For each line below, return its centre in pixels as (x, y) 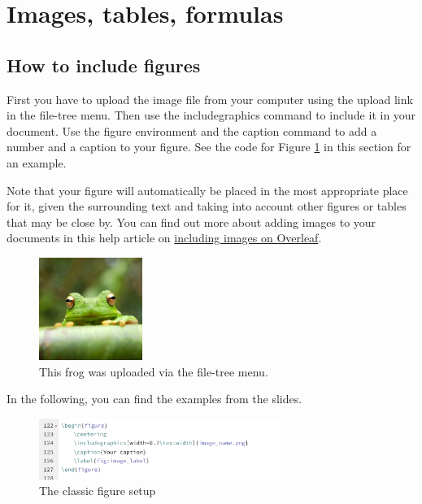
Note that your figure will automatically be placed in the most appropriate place (207, 190)
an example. (37, 162)
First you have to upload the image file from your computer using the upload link (210, 99)
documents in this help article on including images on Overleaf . (164, 238)
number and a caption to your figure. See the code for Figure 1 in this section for (209, 147)
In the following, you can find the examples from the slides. (154, 399)
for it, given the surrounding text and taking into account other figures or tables (207, 206)
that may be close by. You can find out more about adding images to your (191, 222)
